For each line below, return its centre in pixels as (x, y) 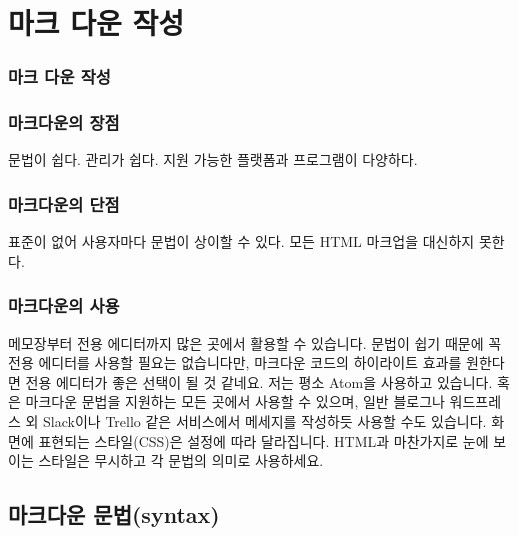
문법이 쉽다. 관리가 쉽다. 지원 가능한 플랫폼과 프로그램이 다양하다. (213, 159)
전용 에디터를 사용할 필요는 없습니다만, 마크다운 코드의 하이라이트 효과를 (235, 362)
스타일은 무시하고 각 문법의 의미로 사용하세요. (181, 460)
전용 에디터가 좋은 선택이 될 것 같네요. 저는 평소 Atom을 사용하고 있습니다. (259, 381)
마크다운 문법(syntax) (114, 514)
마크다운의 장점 (64, 122)
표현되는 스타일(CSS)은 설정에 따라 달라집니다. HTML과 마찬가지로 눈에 (263, 440)
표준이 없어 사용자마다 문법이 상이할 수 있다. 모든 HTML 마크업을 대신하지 (241, 241)
